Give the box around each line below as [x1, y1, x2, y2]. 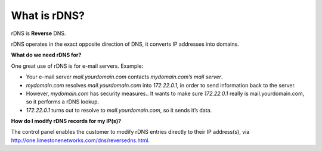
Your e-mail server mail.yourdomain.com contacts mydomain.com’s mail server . [26, 73, 223, 80]
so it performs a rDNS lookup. [26, 98, 100, 105]
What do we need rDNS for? [11, 51, 82, 59]
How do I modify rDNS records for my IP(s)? [11, 118, 122, 125]
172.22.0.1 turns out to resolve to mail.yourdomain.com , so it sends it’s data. [26, 106, 212, 114]
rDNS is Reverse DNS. [11, 30, 66, 37]
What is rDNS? [11, 9, 85, 22]
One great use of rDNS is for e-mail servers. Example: [11, 62, 144, 70]
